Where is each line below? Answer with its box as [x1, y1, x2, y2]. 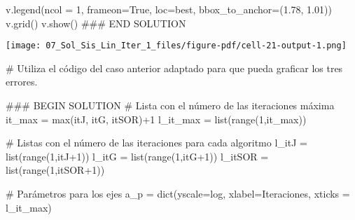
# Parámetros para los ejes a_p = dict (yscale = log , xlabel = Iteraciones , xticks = [6, 186, 350, 200]
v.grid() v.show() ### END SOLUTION [6, 15, 186, 30]
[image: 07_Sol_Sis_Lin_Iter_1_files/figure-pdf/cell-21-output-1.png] [6, 41, 347, 51]
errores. [6, 74, 38, 89]
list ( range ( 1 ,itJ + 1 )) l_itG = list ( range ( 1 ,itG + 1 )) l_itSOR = [6, 149, 269, 163]
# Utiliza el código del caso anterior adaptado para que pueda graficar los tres [6, 60, 343, 75]
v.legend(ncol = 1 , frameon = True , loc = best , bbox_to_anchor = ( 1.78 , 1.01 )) [6, 2, 332, 16]
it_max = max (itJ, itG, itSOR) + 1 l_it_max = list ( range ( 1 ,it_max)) [6, 111, 307, 126]
